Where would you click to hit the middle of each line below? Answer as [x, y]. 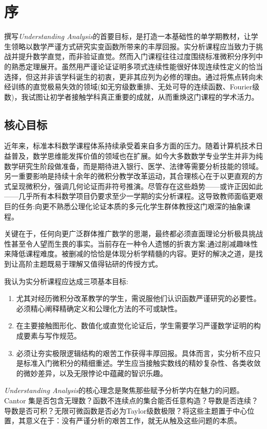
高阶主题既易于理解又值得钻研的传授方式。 [90, 264]
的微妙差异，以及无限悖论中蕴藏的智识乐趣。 [92, 373]
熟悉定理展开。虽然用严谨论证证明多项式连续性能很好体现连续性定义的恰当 [137, 66]
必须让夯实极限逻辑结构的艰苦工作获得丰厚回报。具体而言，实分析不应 [135, 353]
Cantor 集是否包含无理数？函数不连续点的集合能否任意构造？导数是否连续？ [131, 400]
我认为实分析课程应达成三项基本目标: [66, 281]
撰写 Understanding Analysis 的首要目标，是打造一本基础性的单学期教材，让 [128, 36]
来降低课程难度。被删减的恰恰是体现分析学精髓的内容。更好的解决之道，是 [130, 254]
